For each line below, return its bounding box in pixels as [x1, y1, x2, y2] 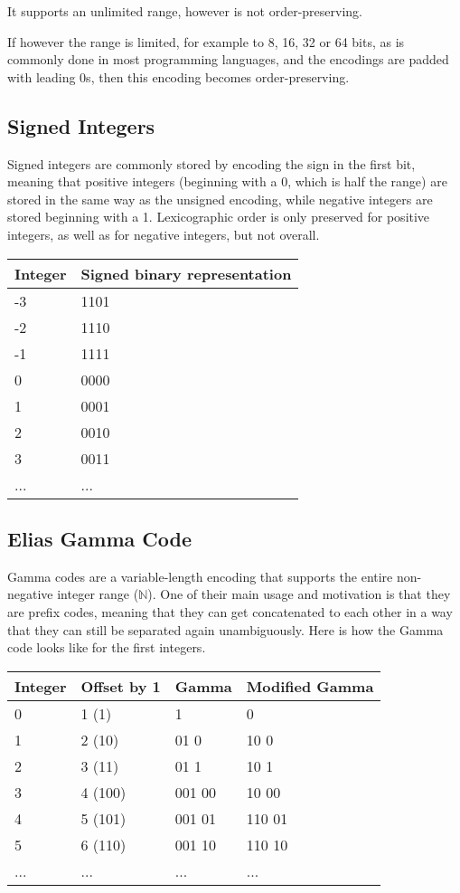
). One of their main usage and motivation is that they [147, 584, 451, 603]
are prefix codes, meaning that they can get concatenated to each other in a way [7, 602, 453, 621]
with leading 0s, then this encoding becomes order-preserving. [7, 67, 350, 86]
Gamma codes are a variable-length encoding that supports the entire [7, 566, 393, 585]
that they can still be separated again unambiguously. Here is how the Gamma [7, 620, 444, 639]
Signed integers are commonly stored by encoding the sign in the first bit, [7, 154, 416, 173]
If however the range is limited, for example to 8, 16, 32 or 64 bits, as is [7, 32, 405, 51]
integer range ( [57, 584, 139, 603]
